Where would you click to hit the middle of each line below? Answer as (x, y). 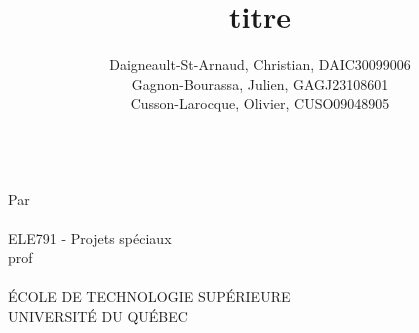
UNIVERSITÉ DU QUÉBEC (98, 316)
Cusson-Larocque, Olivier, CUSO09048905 (260, 103)
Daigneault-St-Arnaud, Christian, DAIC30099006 (260, 64)
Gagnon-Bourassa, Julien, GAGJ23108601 (260, 83)
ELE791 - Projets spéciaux (90, 237)
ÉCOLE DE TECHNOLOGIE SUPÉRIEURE (149, 296)
